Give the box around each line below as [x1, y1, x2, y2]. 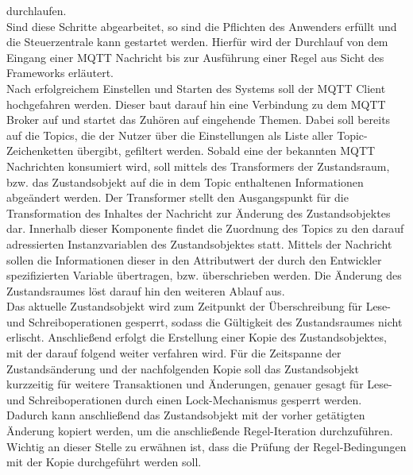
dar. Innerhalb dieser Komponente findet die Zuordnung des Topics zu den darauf [6, 220, 404, 237]
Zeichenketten [6, 142, 74, 159]
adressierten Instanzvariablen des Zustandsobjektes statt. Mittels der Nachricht [6, 235, 392, 252]
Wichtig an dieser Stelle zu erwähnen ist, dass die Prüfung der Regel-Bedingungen [6, 438, 407, 454]
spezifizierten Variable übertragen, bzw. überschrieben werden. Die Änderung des [6, 267, 402, 284]
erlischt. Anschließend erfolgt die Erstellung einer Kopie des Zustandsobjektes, [6, 329, 387, 346]
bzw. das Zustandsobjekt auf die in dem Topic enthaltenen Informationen [6, 173, 364, 190]
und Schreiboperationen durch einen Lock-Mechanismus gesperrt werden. [6, 391, 362, 407]
